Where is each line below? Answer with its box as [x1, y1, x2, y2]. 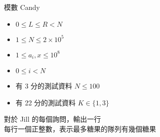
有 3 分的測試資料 [15, 81, 73, 91]
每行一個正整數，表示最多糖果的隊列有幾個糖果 [4, 123, 156, 134]
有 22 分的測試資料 [15, 97, 76, 107]
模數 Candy [4, 2, 40, 12]
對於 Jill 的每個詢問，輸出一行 [4, 114, 101, 124]
